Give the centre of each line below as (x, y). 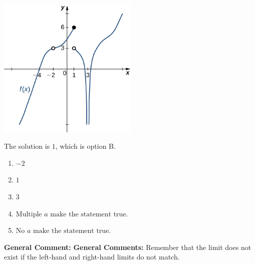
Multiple (29, 214)
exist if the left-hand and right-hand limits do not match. (92, 257)
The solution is (27, 146)
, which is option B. (85, 146)
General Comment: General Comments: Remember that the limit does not (128, 247)
